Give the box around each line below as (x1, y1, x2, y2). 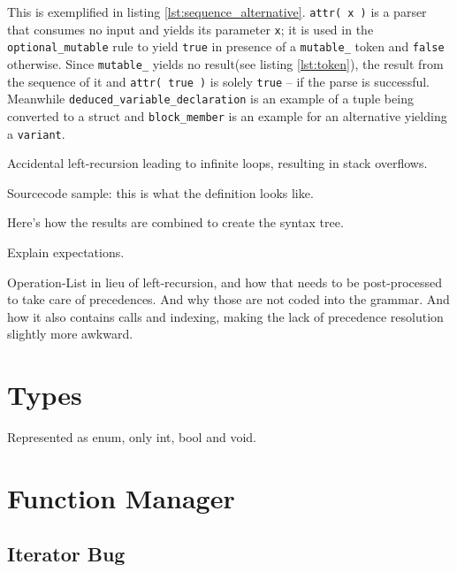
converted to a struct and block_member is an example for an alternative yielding (7, 106, 447, 125)
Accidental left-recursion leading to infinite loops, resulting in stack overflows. (7, 154, 428, 172)
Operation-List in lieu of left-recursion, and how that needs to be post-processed (7, 272, 442, 291)
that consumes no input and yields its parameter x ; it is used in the (7, 19, 374, 38)
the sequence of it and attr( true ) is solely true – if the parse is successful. (7, 72, 430, 90)
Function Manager (7, 479, 235, 515)
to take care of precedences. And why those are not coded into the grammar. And (7, 290, 450, 309)
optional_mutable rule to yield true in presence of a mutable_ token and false (7, 37, 445, 56)
